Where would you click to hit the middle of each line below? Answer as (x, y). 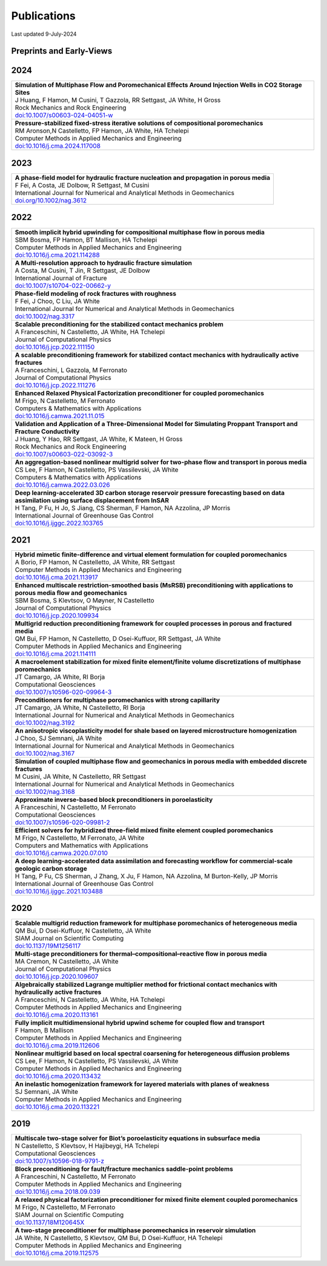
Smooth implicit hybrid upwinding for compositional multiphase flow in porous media (140, 232)
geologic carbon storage (51, 868)
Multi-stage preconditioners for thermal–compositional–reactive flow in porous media (141, 953)
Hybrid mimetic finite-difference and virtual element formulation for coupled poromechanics (151, 555)
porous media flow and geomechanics (71, 593)
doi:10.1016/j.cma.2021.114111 (55, 654)
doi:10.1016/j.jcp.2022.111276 (55, 385)
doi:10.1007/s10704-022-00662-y (63, 285)
